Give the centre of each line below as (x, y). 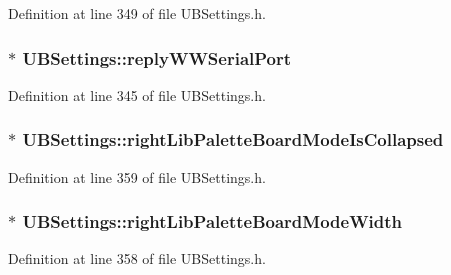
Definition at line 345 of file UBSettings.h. (137, 94)
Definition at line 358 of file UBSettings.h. (137, 258)
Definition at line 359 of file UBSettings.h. (137, 176)
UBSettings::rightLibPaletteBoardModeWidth (212, 221)
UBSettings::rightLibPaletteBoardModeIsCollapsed (233, 139)
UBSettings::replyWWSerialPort (157, 57)
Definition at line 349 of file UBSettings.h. (137, 13)
